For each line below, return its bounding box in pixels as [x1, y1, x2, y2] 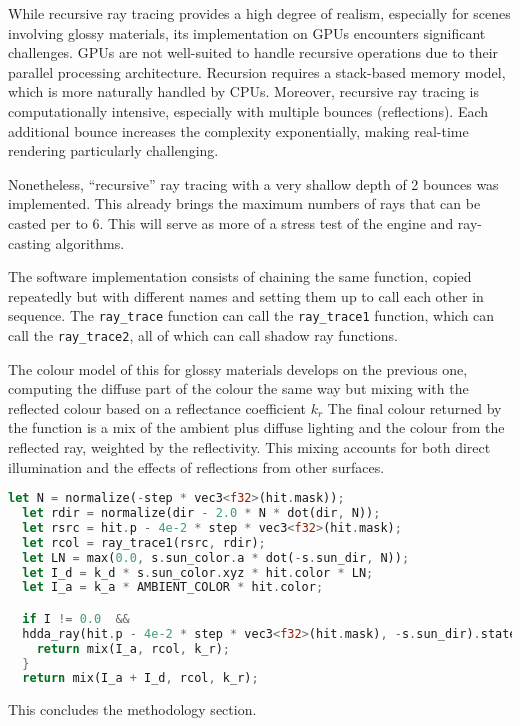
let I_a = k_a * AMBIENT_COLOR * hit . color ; [22, 580, 324, 595]
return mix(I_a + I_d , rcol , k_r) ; [22, 671, 259, 686]
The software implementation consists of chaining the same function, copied [8, 266, 472, 287]
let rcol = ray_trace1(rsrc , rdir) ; [22, 535, 266, 550]
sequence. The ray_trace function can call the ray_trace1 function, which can [8, 305, 495, 326]
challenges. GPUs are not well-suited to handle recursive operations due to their [8, 42, 499, 63]
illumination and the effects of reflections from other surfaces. [8, 456, 385, 477]
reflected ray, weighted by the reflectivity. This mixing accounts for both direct [8, 437, 491, 457]
